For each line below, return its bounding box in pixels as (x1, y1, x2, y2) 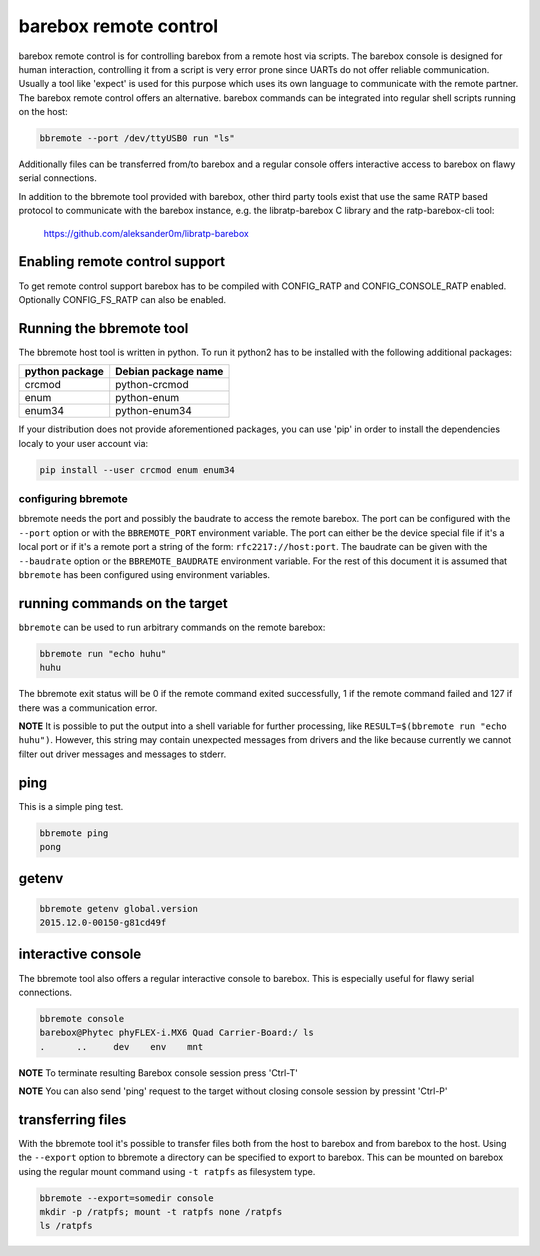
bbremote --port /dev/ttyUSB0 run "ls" (39, 133, 235, 144)
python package (24, 365, 105, 379)
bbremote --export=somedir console (39, 1192, 214, 1204)
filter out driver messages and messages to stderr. (18, 748, 227, 760)
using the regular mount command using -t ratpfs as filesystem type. (18, 1165, 316, 1177)
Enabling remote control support (18, 253, 225, 270)
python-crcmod (115, 378, 189, 392)
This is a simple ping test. (18, 800, 124, 812)
